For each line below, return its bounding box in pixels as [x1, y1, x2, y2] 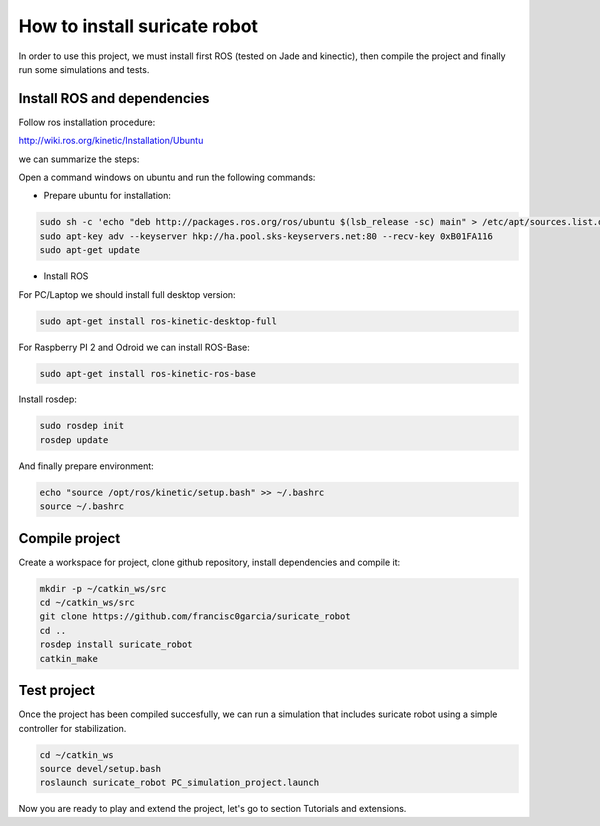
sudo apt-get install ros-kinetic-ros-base [39, 368, 257, 379]
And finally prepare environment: [18, 460, 154, 472]
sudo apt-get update [39, 245, 140, 256]
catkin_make [39, 653, 99, 664]
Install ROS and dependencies [18, 90, 210, 107]
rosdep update [39, 434, 109, 445]
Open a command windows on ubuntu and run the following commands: [18, 171, 316, 184]
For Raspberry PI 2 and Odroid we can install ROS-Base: [18, 341, 250, 353]
